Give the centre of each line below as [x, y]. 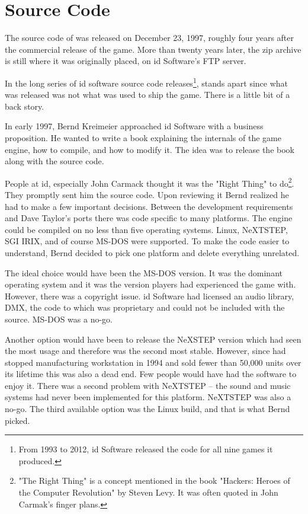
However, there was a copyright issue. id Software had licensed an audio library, [150, 296]
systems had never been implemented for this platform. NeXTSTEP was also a [148, 397]
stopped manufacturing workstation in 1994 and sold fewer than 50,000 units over [153, 362]
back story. [25, 106]
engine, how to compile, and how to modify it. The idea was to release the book [150, 149]
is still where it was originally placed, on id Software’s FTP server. [126, 61]
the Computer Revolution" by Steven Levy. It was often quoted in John [148, 492]
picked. [17, 420]
